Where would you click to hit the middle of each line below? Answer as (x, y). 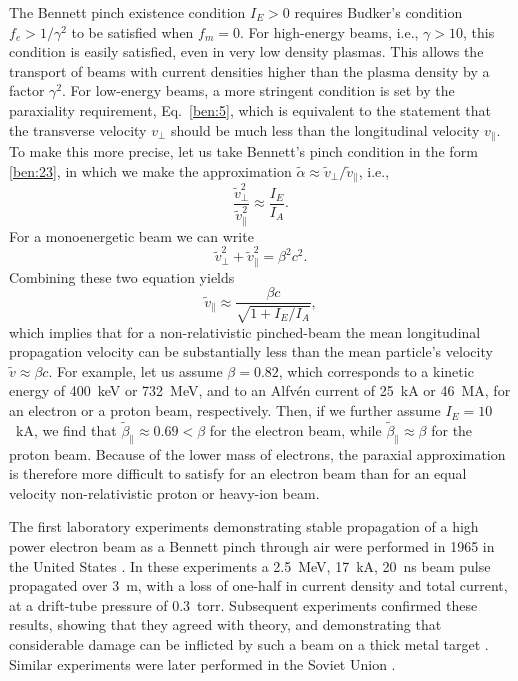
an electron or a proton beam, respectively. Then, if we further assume (225, 410)
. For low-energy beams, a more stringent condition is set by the (258, 90)
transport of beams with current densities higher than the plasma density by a (249, 70)
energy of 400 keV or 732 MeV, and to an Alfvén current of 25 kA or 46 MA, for (260, 390)
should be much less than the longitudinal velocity (325, 129)
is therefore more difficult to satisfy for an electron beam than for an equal (238, 473)
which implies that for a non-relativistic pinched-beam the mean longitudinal (245, 331)
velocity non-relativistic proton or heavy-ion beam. (164, 492)
